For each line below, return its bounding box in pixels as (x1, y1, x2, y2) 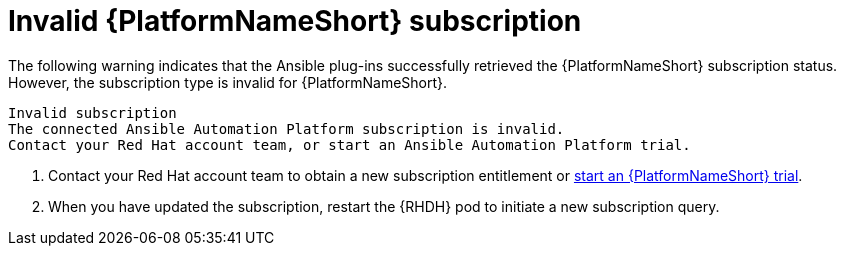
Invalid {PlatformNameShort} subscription (8, 4, 582, 38)
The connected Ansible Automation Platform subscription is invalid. (8, 120, 565, 137)
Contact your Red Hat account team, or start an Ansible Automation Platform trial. (8, 136, 691, 153)
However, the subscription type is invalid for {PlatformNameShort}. (8, 73, 448, 91)
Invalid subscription (8, 104, 177, 121)
